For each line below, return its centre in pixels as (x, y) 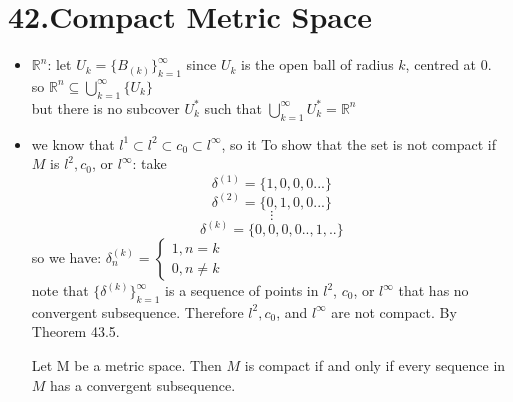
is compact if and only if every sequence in (375, 365)
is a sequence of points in (242, 290)
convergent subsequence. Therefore (137, 311)
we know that (73, 143)
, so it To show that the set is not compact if (358, 143)
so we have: (66, 257)
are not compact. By (394, 311)
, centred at (441, 64)
